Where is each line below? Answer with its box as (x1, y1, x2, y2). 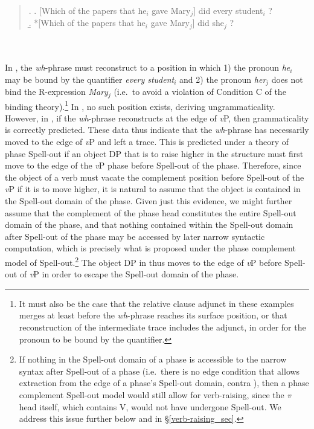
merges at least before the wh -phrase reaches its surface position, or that (19, 309, 287, 321)
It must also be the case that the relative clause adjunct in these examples (19, 297, 294, 309)
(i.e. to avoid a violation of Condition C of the (114, 85, 286, 98)
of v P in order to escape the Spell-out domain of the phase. (19, 268, 239, 280)
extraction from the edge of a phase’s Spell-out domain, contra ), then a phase (19, 376, 309, 389)
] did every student (193, 4, 263, 16)
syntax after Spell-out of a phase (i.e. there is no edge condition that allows (19, 364, 300, 377)
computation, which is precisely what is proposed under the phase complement (5, 242, 296, 254)
